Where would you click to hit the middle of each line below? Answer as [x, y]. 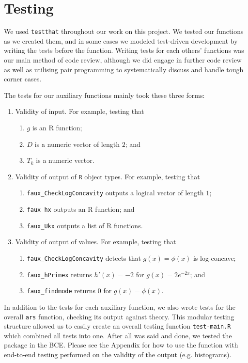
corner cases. [23, 79]
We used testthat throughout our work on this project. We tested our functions [124, 31]
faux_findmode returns [61, 291]
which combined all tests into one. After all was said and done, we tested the [118, 335]
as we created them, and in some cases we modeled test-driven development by [121, 40]
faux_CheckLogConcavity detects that [84, 258]
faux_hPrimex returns [59, 274]
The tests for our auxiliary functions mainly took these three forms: [104, 95]
